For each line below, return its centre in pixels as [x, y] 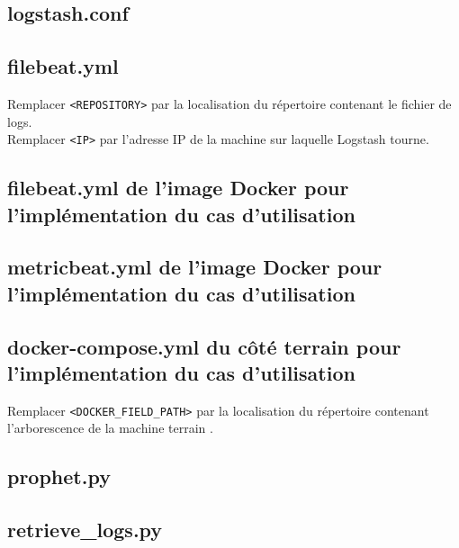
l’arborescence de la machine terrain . [110, 428]
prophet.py [59, 476]
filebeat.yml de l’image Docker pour [178, 188]
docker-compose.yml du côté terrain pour [204, 346]
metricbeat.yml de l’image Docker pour [195, 267]
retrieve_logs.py [85, 530]
